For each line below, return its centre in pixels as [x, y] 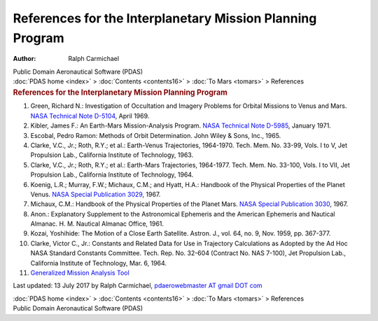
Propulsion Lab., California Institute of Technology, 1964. [112, 175]
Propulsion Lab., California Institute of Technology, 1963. [112, 155]
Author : [24, 59]
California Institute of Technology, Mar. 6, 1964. [99, 263]
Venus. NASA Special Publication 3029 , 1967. [96, 194]
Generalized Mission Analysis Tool [80, 273]
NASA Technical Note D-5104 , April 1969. [90, 116]
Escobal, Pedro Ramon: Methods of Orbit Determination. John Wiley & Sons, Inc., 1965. [156, 135]
